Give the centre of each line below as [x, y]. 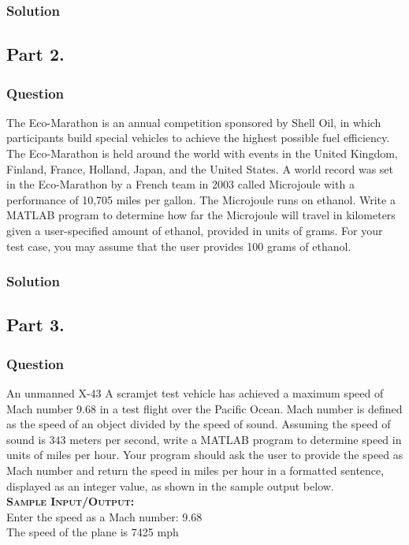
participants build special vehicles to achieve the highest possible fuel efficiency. [198, 138]
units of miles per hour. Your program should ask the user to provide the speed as [205, 455]
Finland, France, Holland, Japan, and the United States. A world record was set [200, 168]
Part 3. [35, 325]
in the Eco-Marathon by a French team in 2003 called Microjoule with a [180, 184]
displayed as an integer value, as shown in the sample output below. [170, 485]
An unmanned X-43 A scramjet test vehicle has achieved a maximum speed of [195, 393]
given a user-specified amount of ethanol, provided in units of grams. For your [195, 230]
